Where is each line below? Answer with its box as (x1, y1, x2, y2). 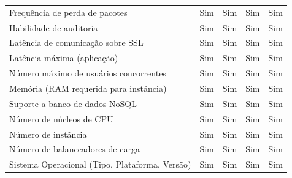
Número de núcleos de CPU (9, 112, 113, 125)
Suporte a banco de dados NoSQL (9, 97, 137, 109)
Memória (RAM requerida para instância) (9, 81, 167, 94)
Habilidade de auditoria (9, 21, 98, 34)
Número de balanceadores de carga (9, 143, 140, 155)
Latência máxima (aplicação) (9, 51, 118, 64)
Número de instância (9, 127, 87, 140)
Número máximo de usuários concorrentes (9, 67, 166, 80)
